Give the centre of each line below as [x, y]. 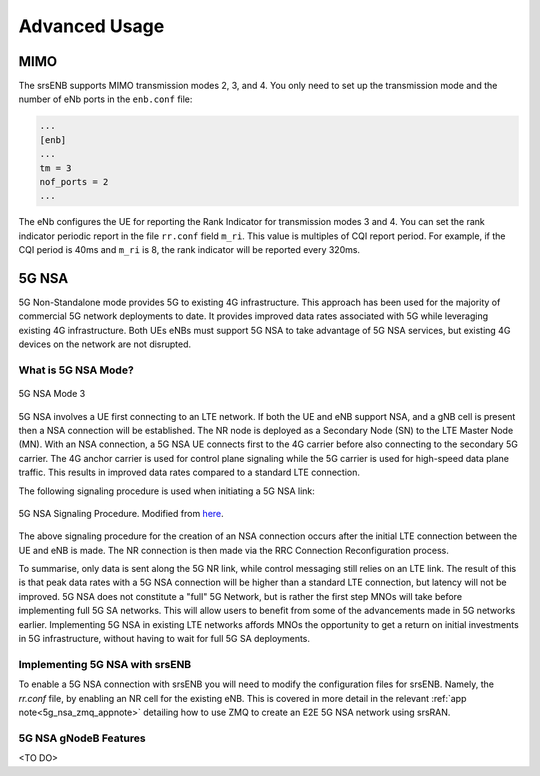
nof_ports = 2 [74, 181]
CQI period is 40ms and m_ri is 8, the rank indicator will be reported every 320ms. [189, 250]
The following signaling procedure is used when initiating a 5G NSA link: [166, 491]
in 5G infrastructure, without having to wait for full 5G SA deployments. [164, 639]
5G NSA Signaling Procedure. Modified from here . [121, 513]
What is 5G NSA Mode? [76, 370]
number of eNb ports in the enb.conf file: [105, 99]
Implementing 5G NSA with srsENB [105, 664]
